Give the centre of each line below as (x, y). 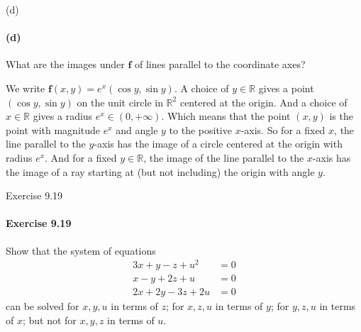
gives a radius (63, 116)
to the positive (200, 129)
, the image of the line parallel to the (224, 157)
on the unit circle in (120, 102)
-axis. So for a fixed (283, 129)
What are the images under (65, 64)
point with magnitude (53, 129)
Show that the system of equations (81, 250)
